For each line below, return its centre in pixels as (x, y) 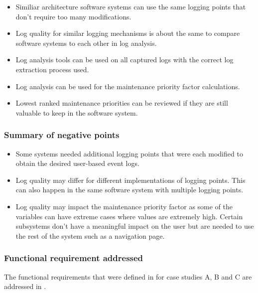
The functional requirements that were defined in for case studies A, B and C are (128, 276)
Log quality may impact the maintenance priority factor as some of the (124, 206)
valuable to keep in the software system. (77, 112)
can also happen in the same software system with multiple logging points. (129, 190)
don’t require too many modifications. (73, 16)
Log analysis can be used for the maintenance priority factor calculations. (128, 86)
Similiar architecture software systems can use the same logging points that (131, 6)
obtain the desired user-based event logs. (77, 163)
